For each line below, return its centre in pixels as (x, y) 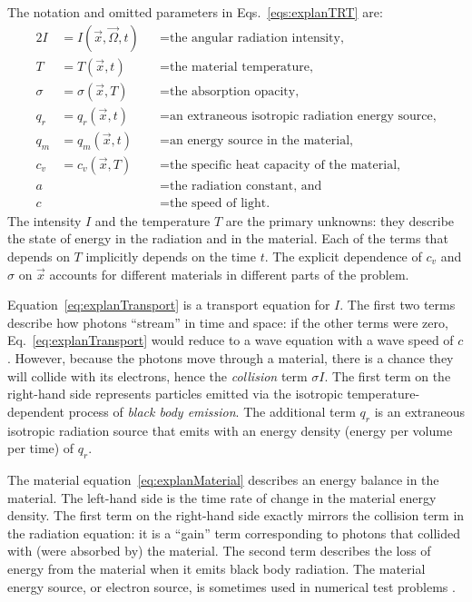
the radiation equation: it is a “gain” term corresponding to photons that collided (234, 533)
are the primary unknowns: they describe (340, 220)
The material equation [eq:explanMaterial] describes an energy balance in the (223, 479)
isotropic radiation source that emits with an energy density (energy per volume (230, 430)
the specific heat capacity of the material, (285, 165)
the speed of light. (220, 203)
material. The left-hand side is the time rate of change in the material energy (222, 497)
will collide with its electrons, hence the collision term (157, 375)
